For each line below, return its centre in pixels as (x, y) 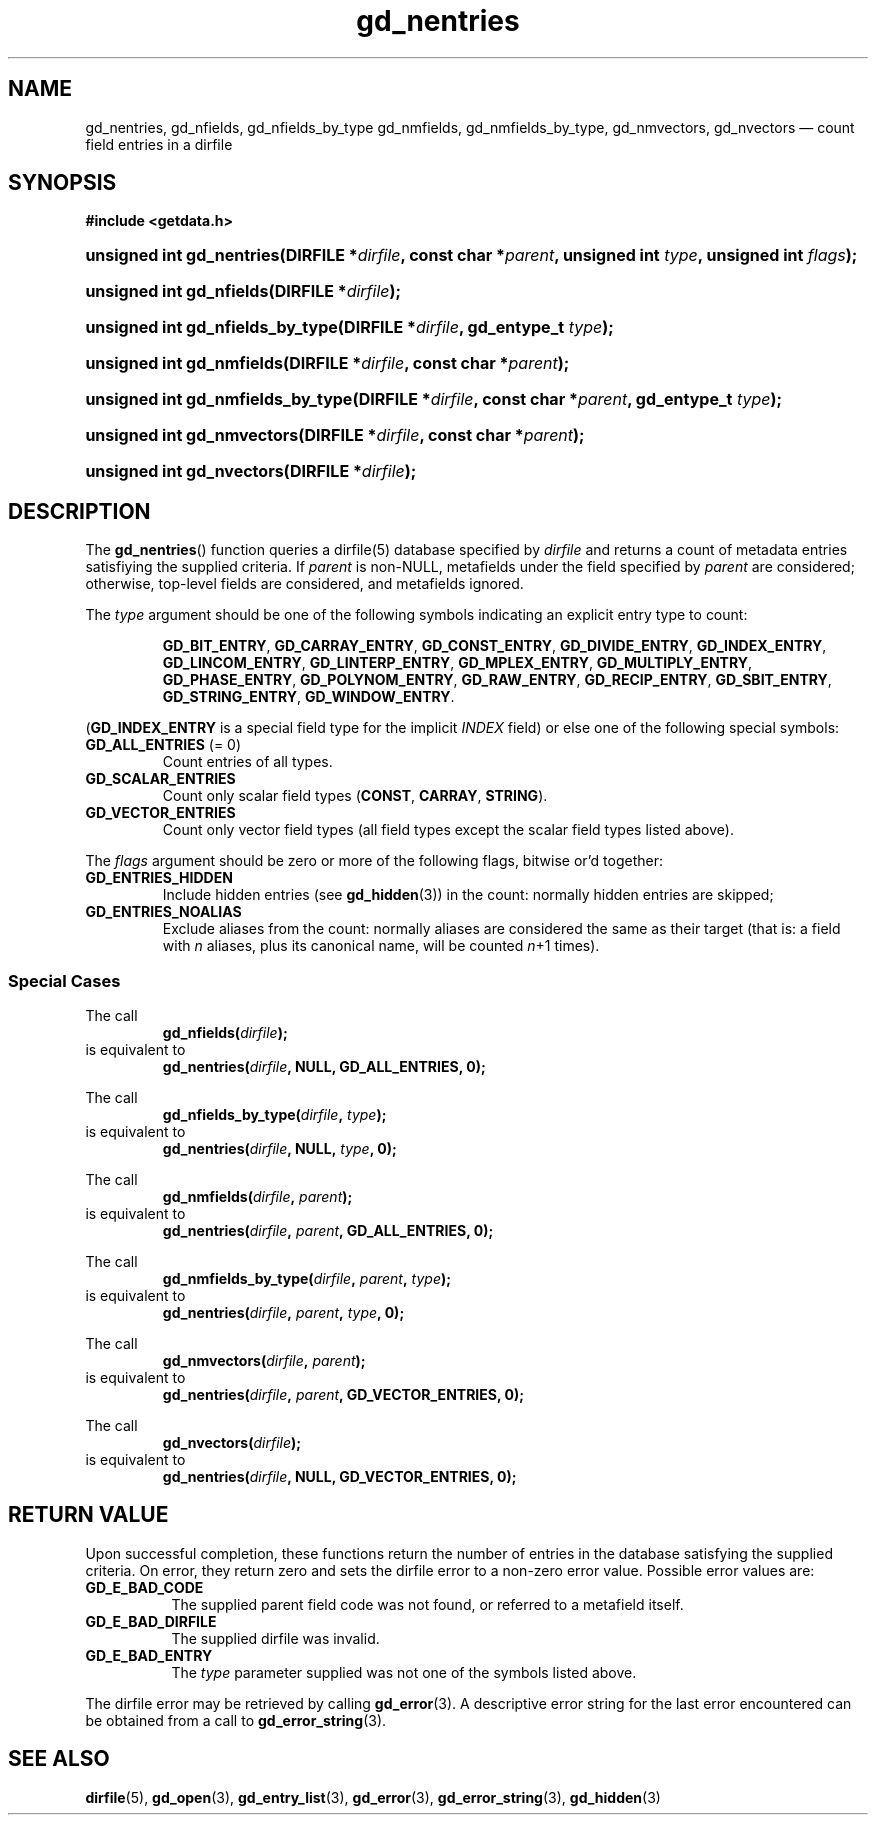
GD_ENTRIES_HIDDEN (159, 878)
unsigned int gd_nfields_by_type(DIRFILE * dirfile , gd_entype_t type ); (349, 327)
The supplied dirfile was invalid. (275, 1638)
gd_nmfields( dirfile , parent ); (257, 1197)
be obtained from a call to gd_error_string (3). (236, 1720)
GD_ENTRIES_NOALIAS (163, 912)
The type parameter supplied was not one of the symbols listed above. (404, 1672)
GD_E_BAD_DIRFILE (151, 1621)
